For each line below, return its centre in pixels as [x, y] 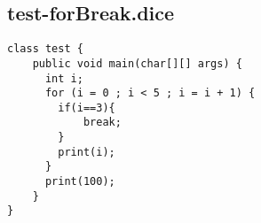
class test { [45, 49]
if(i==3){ [87, 108]
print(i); [87, 152]
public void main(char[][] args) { [137, 63]
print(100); [80, 182]
